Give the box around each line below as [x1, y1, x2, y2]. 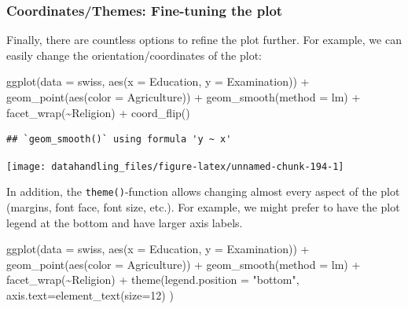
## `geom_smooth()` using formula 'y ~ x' [6, 134, 232, 145]
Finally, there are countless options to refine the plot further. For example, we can [6, 31, 402, 48]
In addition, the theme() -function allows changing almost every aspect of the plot [6, 183, 400, 200]
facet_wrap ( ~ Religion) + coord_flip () [6, 104, 190, 120]
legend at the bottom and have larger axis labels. [6, 214, 243, 230]
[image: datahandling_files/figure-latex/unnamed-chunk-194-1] [6, 160, 344, 172]
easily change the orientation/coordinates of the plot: [6, 46, 262, 63]
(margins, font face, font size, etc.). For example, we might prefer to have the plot [6, 199, 400, 215]
